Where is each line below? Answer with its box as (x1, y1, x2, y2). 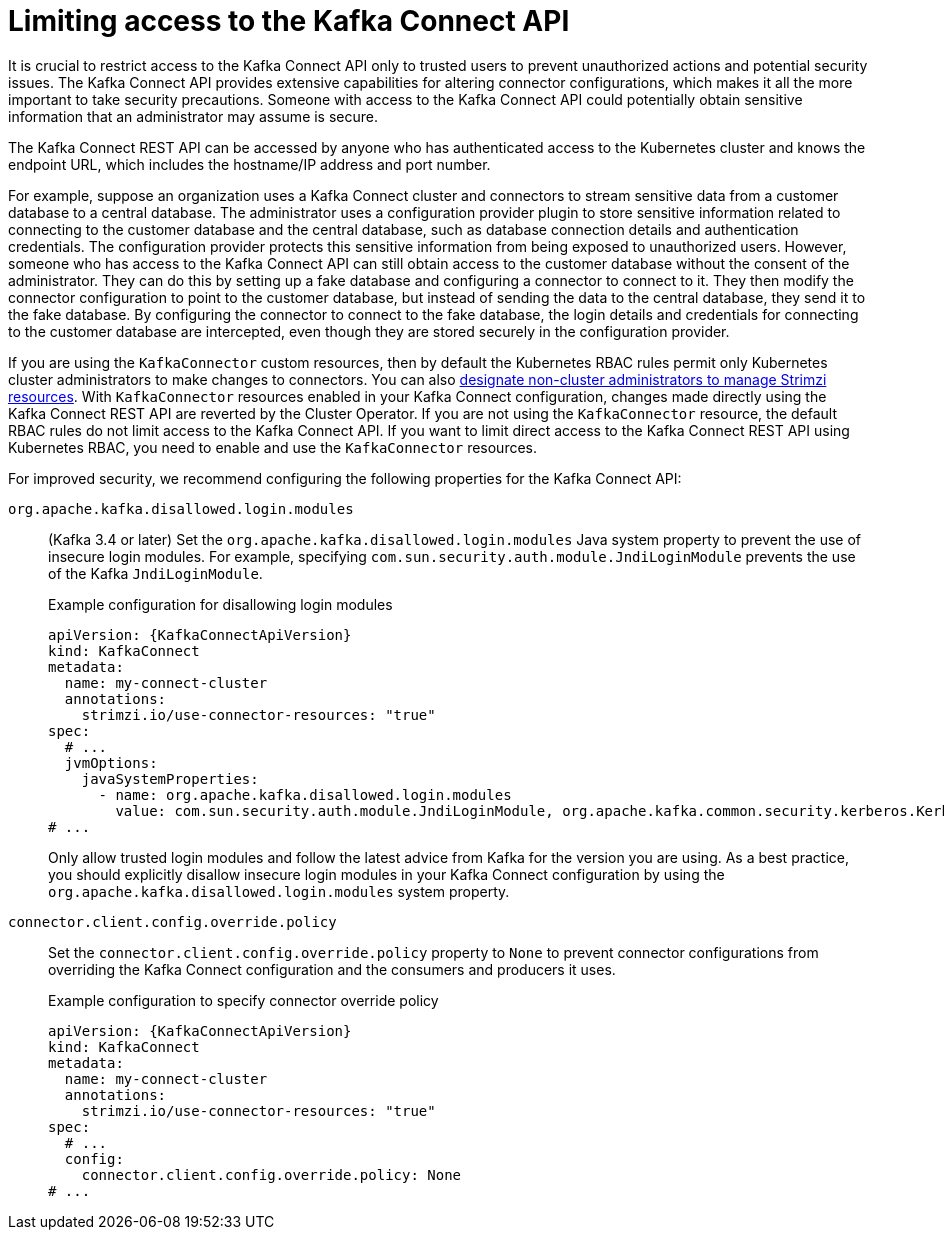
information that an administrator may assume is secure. (8, 107, 379, 125)
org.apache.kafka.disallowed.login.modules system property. (48, 882, 510, 900)
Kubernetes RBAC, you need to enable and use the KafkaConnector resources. (8, 438, 538, 456)
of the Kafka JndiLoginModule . (48, 564, 263, 582)
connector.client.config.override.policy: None (81, 1166, 462, 1183)
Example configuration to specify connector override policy (48, 991, 439, 1009)
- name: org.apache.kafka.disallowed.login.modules (98, 786, 512, 803)
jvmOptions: (64, 754, 158, 771)
